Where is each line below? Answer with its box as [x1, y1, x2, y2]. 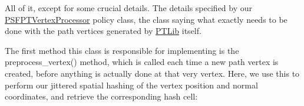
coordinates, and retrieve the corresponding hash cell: [5, 90, 198, 102]
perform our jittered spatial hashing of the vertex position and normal [5, 78, 258, 91]
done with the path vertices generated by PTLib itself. [5, 25, 201, 37]
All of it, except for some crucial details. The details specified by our [5, 2, 253, 13]
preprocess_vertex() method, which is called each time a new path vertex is [5, 56, 279, 68]
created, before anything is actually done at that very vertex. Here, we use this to [5, 67, 300, 79]
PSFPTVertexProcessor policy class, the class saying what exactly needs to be [5, 13, 288, 25]
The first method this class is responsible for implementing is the [5, 44, 239, 56]
